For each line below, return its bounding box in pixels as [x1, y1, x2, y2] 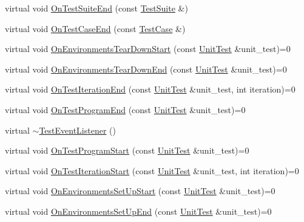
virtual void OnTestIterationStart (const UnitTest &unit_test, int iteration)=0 [5, 164, 299, 177]
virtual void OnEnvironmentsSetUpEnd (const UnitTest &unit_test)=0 [5, 204, 272, 217]
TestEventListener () [39, 123, 116, 136]
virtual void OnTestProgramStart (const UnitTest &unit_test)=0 [5, 144, 249, 157]
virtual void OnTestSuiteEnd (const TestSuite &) [5, 2, 188, 14]
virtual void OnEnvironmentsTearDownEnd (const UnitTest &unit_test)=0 [5, 62, 287, 75]
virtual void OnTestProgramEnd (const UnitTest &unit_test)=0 [5, 103, 246, 116]
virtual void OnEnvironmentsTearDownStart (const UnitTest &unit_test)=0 [5, 42, 291, 55]
